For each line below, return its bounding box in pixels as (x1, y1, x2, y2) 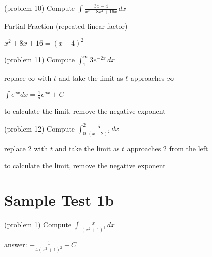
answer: (4, 239, 27, 250)
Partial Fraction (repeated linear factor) (4, 21, 128, 31)
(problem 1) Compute (4, 219, 72, 230)
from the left (169, 143, 208, 154)
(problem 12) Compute (4, 123, 75, 134)
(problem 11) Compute (4, 54, 75, 65)
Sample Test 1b (4, 190, 114, 210)
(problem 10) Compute (4, 3, 75, 13)
